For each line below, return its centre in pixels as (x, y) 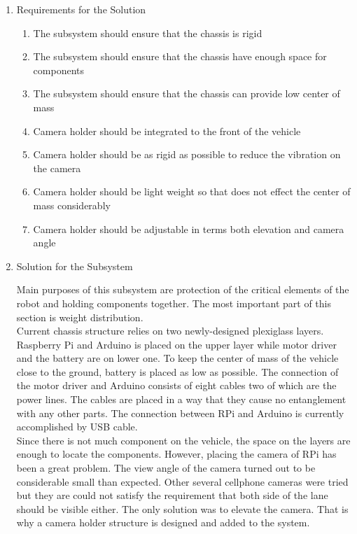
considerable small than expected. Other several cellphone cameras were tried (182, 481)
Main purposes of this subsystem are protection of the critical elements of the (183, 289)
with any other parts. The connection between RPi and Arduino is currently (180, 413)
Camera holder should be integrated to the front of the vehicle (167, 131)
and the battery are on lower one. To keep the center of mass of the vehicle (177, 358)
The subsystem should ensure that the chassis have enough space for (180, 56)
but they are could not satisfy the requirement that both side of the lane (172, 495)
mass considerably (72, 205)
